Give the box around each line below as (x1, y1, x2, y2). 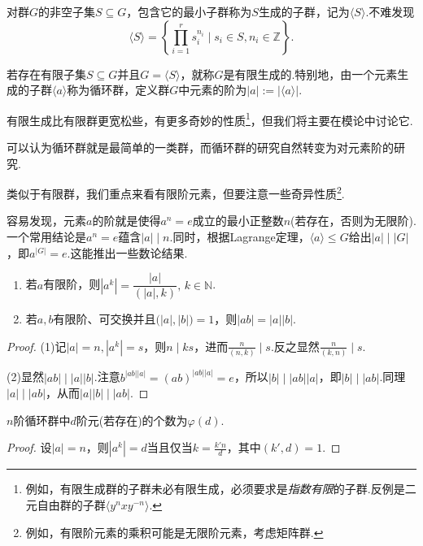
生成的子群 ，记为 (258, 3, 350, 19)
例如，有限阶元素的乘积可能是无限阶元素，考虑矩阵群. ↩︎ (25, 523, 324, 540)
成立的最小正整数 (192, 212, 284, 229)
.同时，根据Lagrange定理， (169, 228, 310, 245)
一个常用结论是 (7, 228, 86, 245)
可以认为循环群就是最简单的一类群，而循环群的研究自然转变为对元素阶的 (7, 139, 394, 156)
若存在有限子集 (7, 65, 86, 82)
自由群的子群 (37, 496, 106, 513)
